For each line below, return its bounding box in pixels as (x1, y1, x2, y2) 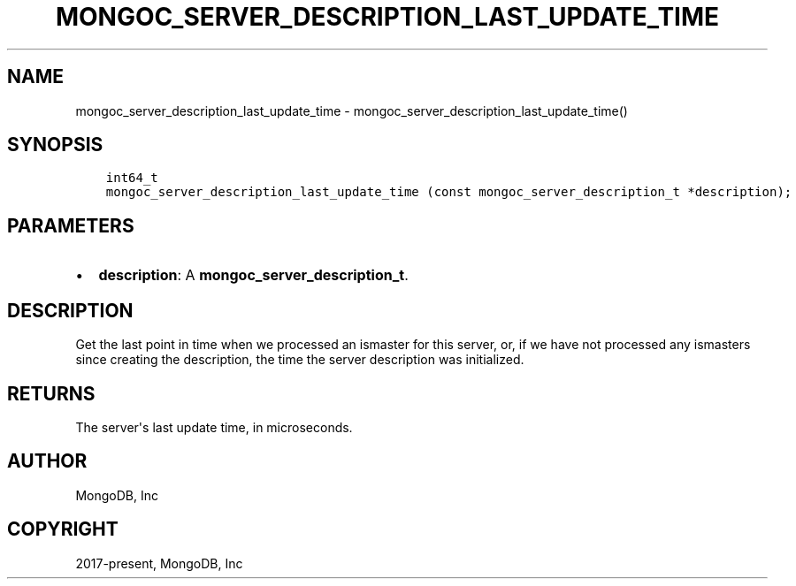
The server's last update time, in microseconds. (75, 419, 353, 435)
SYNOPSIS (7, 133, 103, 156)
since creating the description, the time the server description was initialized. (75, 352, 524, 368)
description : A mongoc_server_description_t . (98, 266, 409, 285)
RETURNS (7, 382, 96, 405)
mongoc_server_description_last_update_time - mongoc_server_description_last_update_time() (75, 103, 628, 118)
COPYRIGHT (7, 518, 119, 541)
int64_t (105, 171, 158, 186)
